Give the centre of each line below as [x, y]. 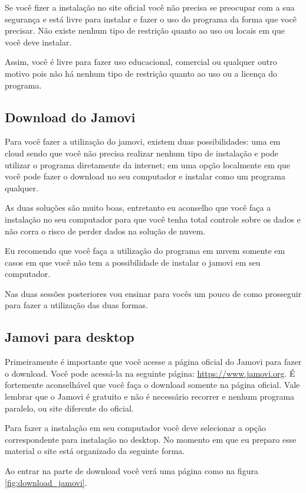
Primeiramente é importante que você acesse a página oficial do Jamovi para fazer [153, 362]
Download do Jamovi [70, 117]
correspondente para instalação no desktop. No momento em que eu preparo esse [151, 439]
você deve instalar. [38, 42]
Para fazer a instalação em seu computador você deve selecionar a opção [136, 428]
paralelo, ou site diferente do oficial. [69, 408]
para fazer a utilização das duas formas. [77, 305]
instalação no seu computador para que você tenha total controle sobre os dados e [153, 219]
